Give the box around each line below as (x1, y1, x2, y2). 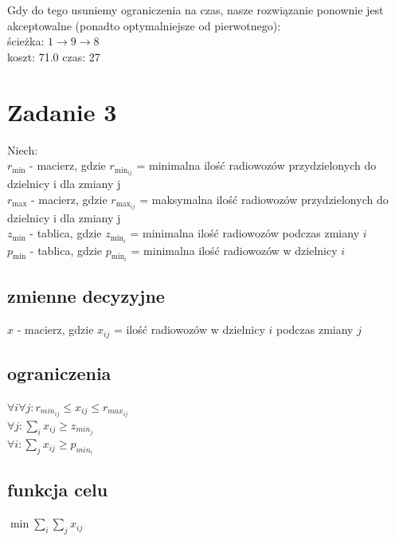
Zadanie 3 (7, 95, 117, 127)
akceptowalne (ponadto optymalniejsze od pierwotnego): (7, 17, 281, 33)
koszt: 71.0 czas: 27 (7, 48, 100, 65)
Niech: (7, 141, 38, 158)
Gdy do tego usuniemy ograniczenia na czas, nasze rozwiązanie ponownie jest (7, 2, 384, 18)
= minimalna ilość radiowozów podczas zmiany (130, 225, 360, 241)
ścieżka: (7, 33, 45, 49)
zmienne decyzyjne (7, 284, 165, 308)
